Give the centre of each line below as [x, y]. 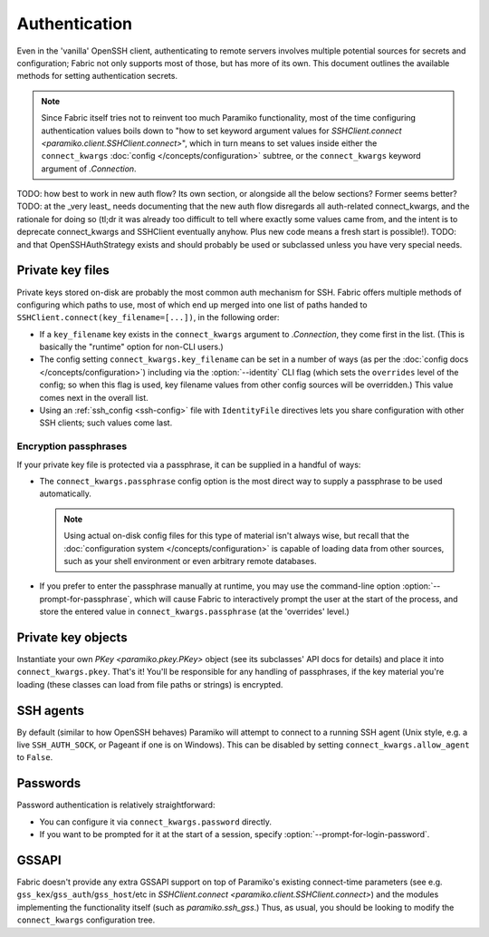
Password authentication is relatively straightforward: [116, 805]
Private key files [63, 271]
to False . [35, 757]
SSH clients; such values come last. [106, 423]
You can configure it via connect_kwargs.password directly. [155, 822]
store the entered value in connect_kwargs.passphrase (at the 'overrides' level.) [195, 611]
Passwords [49, 783]
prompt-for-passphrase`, [86, 599]
